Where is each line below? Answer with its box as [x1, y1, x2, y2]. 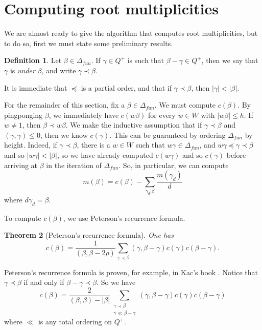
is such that [127, 55, 164, 66]
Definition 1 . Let [4, 55, 62, 66]
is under [10, 65, 35, 75]
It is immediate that [4, 82, 67, 93]
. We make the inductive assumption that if [65, 119, 202, 130]
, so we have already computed [57, 150, 153, 160]
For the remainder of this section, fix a [4, 99, 125, 110]
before [226, 150, 246, 160]
